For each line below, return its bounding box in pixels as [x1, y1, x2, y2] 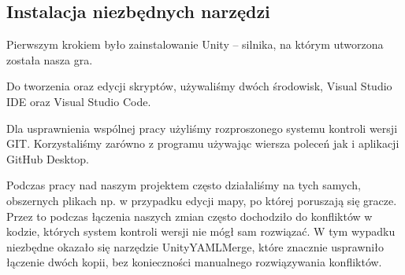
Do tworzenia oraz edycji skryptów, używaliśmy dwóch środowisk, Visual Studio [6, 78, 392, 94]
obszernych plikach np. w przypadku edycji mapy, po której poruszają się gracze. [6, 192, 397, 208]
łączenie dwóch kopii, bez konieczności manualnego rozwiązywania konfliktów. [6, 254, 382, 270]
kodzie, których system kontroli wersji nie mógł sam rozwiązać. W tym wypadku [6, 223, 396, 240]
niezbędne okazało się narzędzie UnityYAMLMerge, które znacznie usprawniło [6, 238, 384, 255]
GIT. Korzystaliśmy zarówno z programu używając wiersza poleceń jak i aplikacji [6, 135, 399, 152]
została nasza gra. [6, 51, 93, 68]
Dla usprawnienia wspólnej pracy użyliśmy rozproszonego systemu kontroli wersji [6, 119, 398, 136]
